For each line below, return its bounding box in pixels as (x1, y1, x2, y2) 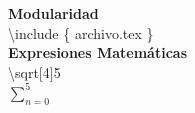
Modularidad (8, 3, 99, 23)
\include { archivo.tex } (8, 22, 154, 43)
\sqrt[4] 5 (8, 61, 61, 82)
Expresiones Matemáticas (8, 42, 188, 63)
